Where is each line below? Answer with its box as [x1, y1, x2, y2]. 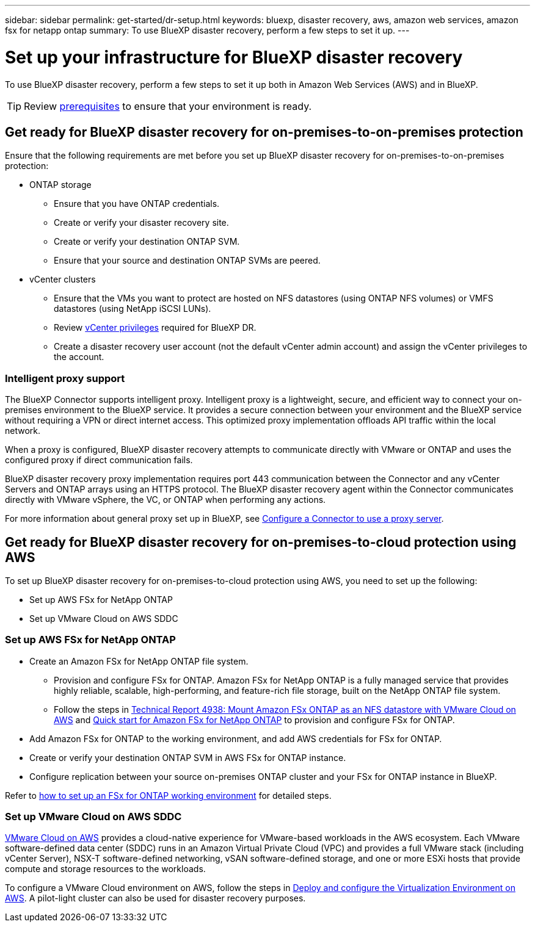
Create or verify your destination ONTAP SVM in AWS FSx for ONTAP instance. [29, 752, 346, 763]
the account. [54, 352, 104, 363]
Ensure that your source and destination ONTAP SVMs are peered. [54, 255, 321, 266]
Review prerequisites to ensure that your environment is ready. [24, 99, 312, 112]
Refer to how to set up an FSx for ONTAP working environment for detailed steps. [5, 790, 332, 801]
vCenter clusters [29, 274, 96, 285]
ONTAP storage [29, 179, 92, 190]
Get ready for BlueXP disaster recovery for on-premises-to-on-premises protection [5, 124, 523, 140]
